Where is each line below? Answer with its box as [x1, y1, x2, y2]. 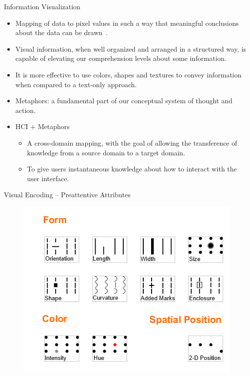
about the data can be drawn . [15, 27, 108, 38]
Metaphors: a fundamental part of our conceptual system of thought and [15, 95, 232, 106]
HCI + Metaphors [15, 121, 70, 132]
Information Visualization [4, 1, 80, 11]
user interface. [27, 173, 69, 183]
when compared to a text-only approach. [15, 79, 137, 89]
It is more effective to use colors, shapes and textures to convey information [15, 69, 242, 79]
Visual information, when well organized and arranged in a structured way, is [15, 43, 246, 54]
